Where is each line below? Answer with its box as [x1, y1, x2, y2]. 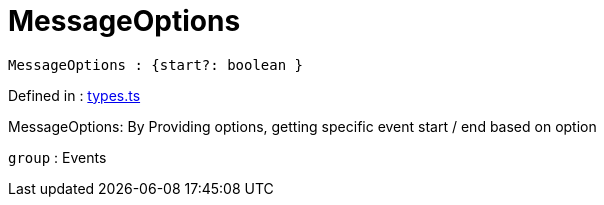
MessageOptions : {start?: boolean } [8, 56, 304, 73]
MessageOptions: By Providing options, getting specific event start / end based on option [8, 117, 597, 135]
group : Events [8, 148, 107, 166]
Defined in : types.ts [8, 86, 141, 104]
